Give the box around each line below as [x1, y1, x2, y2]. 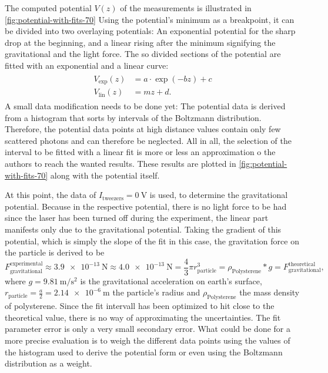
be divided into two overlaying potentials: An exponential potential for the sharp [5, 25, 296, 37]
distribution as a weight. [5, 357, 92, 369]
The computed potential [5, 2, 92, 14]
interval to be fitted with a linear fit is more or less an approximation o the [5, 146, 276, 158]
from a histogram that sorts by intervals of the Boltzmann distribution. [5, 111, 262, 123]
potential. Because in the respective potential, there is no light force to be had [5, 200, 287, 212]
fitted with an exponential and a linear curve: [5, 59, 169, 71]
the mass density [239, 286, 300, 298]
